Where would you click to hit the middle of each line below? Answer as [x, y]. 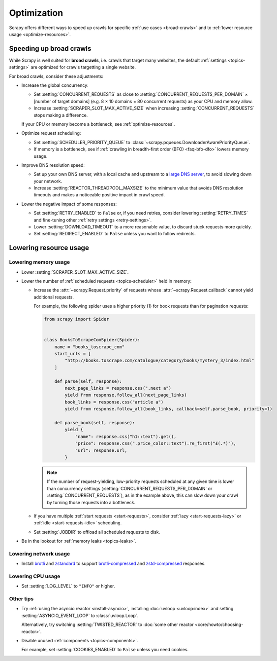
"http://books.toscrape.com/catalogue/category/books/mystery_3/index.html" [159, 361]
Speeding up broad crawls [50, 49]
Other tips [21, 599]
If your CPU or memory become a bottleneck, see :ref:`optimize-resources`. [98, 124]
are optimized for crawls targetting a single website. [83, 67]
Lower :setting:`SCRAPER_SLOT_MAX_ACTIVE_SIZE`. [75, 272]
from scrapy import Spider [77, 319]
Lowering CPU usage [35, 576]
